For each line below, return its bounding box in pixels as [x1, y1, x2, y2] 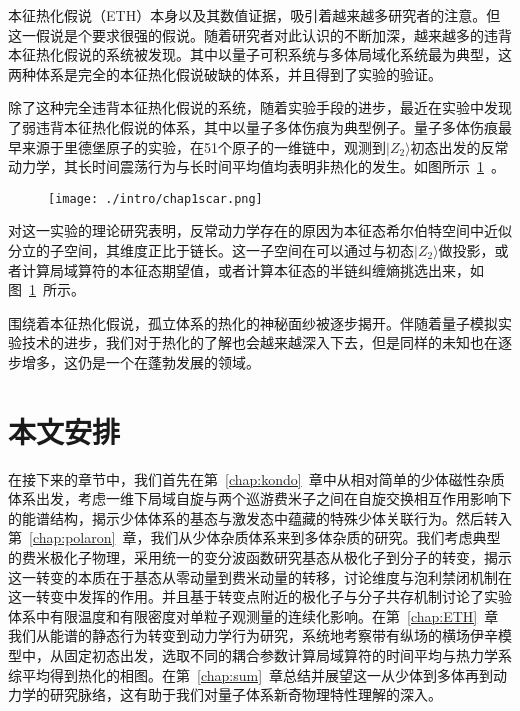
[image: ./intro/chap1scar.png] [48, 191, 263, 206]
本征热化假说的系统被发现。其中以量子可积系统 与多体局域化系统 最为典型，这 [8, 44, 512, 65]
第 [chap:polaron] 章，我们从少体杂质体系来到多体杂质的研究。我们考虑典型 [8, 527, 501, 548]
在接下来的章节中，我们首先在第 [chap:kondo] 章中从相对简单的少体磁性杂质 [8, 468, 505, 489]
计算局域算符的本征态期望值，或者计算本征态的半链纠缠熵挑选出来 [21, 259, 456, 280]
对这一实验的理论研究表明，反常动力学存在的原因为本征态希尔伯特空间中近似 [8, 220, 512, 241]
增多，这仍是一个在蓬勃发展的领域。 [21, 351, 260, 372]
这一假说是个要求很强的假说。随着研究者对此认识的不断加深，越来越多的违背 [8, 24, 512, 45]
